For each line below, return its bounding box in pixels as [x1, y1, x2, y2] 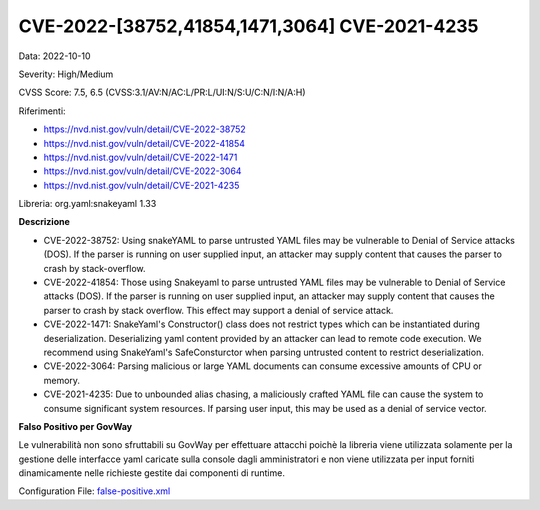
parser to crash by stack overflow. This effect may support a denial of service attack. [43, 304, 394, 316]
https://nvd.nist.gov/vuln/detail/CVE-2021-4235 [43, 179, 240, 191]
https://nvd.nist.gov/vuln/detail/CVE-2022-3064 [43, 165, 242, 177]
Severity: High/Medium [18, 68, 114, 80]
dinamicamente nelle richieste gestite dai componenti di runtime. [18, 467, 285, 479]
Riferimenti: [18, 105, 66, 117]
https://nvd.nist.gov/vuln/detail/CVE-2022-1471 [43, 151, 238, 163]
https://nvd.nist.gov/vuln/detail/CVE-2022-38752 [43, 123, 247, 135]
